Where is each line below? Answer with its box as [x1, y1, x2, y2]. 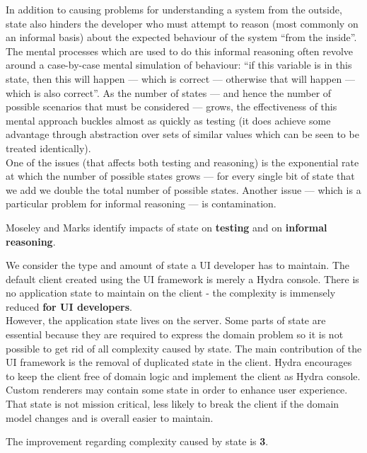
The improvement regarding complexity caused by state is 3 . [6, 434, 269, 449]
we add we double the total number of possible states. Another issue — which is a [6, 182, 361, 197]
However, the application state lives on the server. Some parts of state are [6, 313, 326, 328]
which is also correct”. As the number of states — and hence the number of [6, 85, 332, 100]
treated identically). [6, 140, 91, 155]
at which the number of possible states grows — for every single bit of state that [6, 168, 355, 183]
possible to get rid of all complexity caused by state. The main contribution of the [6, 340, 362, 355]
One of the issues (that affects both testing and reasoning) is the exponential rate [6, 154, 359, 169]
